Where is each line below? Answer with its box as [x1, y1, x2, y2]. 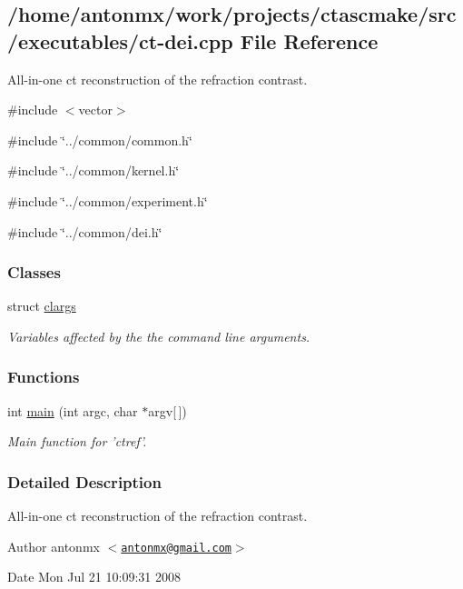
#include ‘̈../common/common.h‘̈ [7, 130, 192, 149]
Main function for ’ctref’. [7, 432, 147, 451]
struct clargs [7, 296, 76, 315]
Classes [7, 261, 61, 284]
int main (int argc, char [7, 401, 138, 420]
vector [78, 100, 113, 119]
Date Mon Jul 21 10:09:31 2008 [7, 567, 181, 586]
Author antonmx [7, 536, 100, 555]
